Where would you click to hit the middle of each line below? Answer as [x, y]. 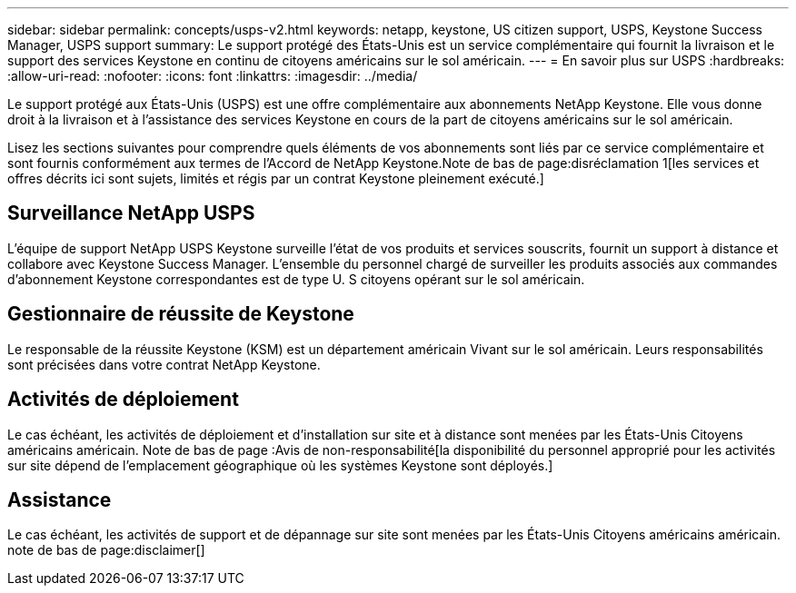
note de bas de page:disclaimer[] [106, 550]
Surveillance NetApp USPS [131, 213]
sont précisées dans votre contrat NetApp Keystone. [164, 364]
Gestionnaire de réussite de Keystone [181, 314]
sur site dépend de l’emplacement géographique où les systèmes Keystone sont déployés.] [280, 465]
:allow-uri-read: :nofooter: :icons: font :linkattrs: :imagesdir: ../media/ [213, 76]
